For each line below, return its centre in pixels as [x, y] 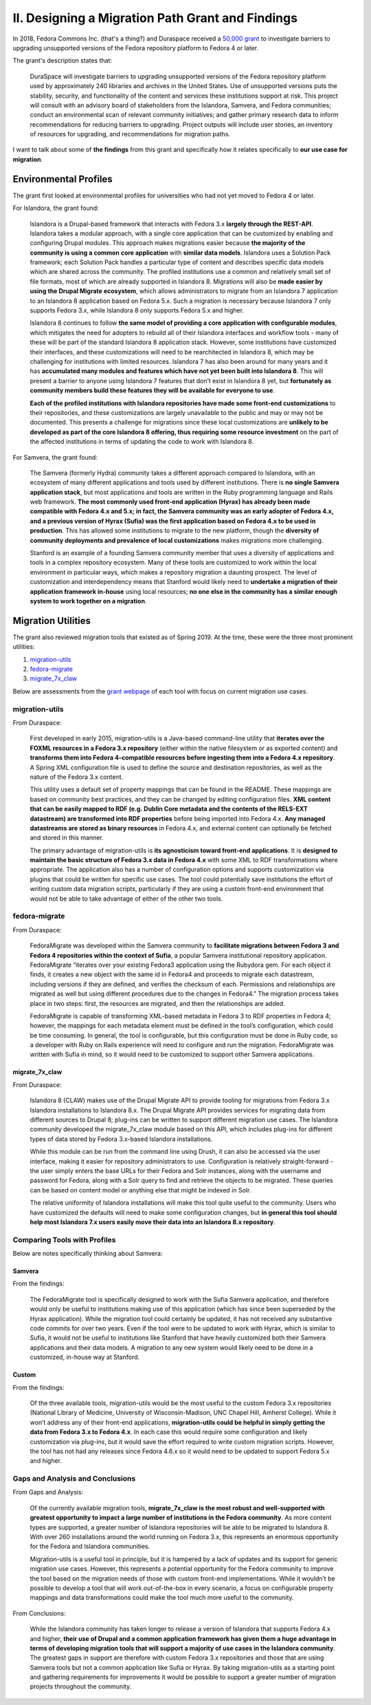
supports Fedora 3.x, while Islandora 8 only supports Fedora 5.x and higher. [137, 310]
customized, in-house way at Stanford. [85, 1357]
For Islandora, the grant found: [56, 208]
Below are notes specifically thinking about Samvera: [88, 1254]
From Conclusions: [39, 1613]
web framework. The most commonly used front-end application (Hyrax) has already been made [170, 502]
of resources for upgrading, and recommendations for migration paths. [130, 134]
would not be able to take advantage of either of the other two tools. [126, 899]
